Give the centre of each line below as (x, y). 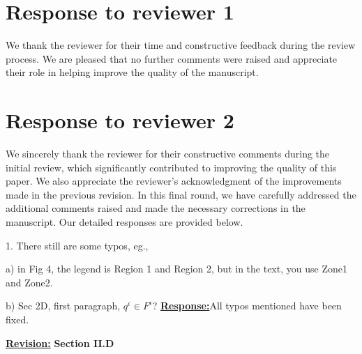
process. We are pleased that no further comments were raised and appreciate (172, 58)
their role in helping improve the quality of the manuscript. (132, 72)
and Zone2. (29, 282)
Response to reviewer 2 (120, 120)
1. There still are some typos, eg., (77, 245)
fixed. (17, 319)
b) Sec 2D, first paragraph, (63, 306)
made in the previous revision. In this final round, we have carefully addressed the (181, 194)
